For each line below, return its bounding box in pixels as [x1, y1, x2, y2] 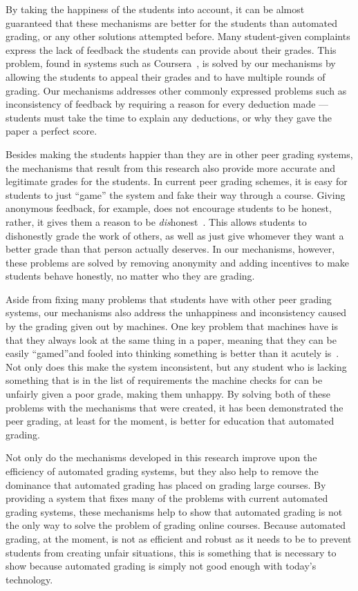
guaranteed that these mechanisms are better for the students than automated [6, 15, 338, 30]
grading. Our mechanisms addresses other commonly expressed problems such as [6, 83, 347, 97]
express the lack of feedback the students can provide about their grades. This [6, 42, 337, 57]
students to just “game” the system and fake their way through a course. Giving [6, 187, 346, 202]
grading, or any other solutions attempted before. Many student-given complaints [6, 29, 350, 43]
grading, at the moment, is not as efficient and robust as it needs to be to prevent [6, 531, 352, 545]
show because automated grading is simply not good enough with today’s [6, 559, 317, 573]
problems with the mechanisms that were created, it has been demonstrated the [6, 400, 343, 414]
